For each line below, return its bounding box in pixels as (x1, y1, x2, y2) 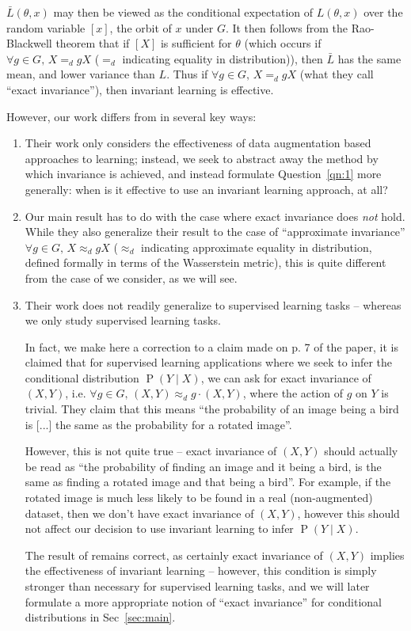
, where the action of (242, 385, 344, 401)
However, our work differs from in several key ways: (6, 108, 257, 124)
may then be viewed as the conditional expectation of (53, 4, 314, 20)
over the (363, 4, 403, 20)
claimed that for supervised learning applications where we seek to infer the (25, 354, 393, 371)
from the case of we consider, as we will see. (25, 269, 238, 286)
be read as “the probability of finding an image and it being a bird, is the (25, 458, 382, 474)
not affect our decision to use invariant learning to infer (25, 520, 294, 537)
